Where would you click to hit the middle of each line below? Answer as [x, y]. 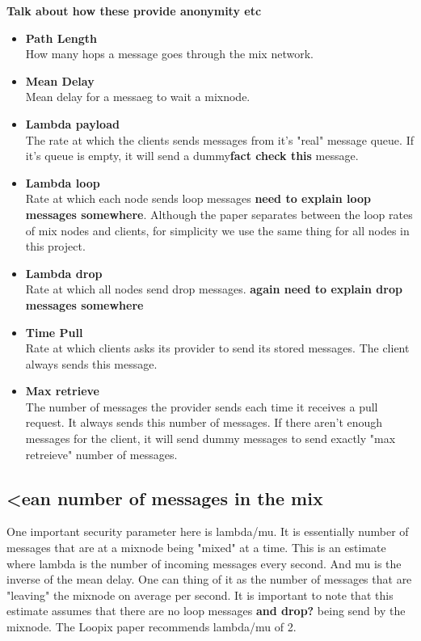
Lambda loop [63, 182]
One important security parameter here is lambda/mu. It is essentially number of [208, 531]
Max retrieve [62, 391]
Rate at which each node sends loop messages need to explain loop [198, 198]
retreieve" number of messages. [101, 454]
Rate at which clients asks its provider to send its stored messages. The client [217, 348]
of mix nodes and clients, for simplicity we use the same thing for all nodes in [217, 230]
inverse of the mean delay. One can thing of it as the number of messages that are [209, 579]
